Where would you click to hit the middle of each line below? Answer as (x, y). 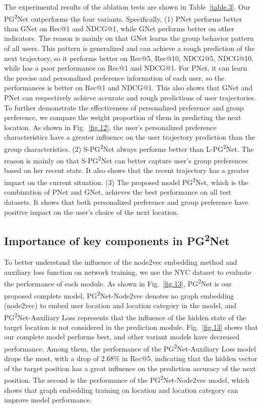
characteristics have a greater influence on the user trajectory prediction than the (129, 137)
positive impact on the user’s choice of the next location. (91, 212)
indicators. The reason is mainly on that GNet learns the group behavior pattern (129, 38)
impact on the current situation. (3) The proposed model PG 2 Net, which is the (126, 181)
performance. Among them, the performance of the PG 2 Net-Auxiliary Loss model (130, 348)
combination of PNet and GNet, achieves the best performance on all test (118, 192)
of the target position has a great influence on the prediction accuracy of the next (130, 368)
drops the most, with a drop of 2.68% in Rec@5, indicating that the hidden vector (131, 358)
